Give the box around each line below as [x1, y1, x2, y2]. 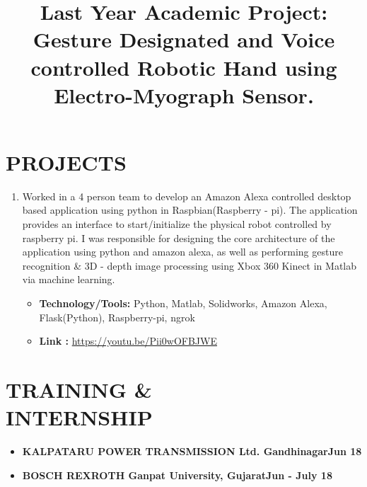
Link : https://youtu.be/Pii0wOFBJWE [39, 333, 217, 348]
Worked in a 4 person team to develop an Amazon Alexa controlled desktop [22, 188, 351, 203]
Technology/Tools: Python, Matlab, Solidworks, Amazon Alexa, [39, 296, 327, 311]
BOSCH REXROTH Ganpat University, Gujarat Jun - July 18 [22, 467, 332, 482]
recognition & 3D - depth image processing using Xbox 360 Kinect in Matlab [22, 258, 357, 273]
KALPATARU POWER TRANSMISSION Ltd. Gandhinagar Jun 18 [22, 444, 362, 459]
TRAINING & [6, 375, 152, 403]
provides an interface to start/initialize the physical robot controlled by [22, 217, 332, 231]
